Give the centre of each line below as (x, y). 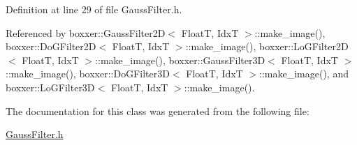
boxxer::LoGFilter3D (50, 87)
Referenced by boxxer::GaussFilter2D (86, 32)
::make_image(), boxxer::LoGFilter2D (267, 46)
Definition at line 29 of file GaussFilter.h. (94, 9)
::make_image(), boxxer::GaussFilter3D (180, 60)
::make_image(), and (304, 74)
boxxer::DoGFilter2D (51, 46)
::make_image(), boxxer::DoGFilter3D (88, 74)
